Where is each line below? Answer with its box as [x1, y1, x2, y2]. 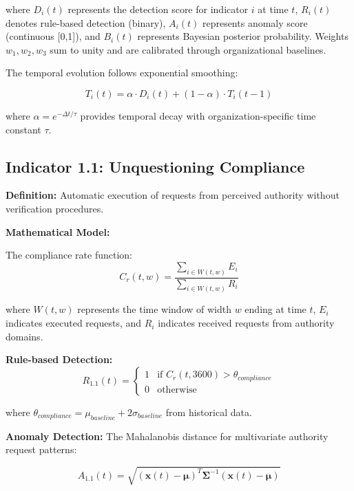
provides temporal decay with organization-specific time [80, 108, 316, 122]
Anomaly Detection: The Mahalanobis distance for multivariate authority [6, 428, 329, 443]
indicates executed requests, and [6, 316, 142, 330]
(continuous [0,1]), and [6, 29, 101, 43]
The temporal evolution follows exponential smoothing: [6, 65, 238, 80]
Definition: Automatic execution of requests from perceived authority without [6, 188, 340, 202]
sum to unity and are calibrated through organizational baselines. [50, 42, 326, 56]
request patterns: [6, 442, 77, 457]
